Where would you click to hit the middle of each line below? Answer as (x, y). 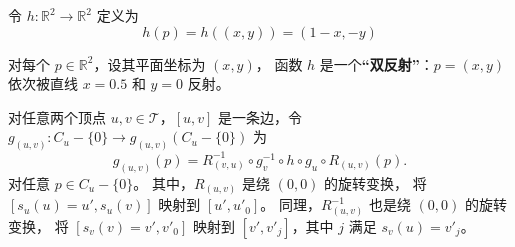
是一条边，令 (260, 116)
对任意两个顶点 (57, 116)
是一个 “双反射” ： (376, 63)
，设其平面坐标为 (149, 63)
